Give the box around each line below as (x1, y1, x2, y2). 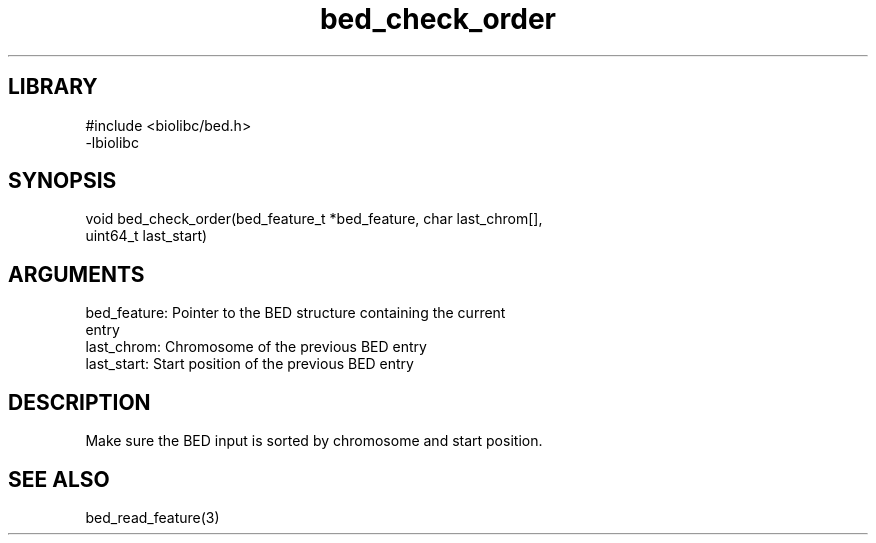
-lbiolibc (85, 133, 139, 151)
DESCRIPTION (8, 389, 151, 415)
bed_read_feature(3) (85, 508, 220, 526)
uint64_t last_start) (85, 227, 208, 245)
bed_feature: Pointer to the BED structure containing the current (85, 304, 506, 322)
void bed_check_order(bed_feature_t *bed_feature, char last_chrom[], (85, 210, 543, 228)
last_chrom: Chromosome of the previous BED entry (85, 338, 427, 356)
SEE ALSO (8, 466, 110, 492)
